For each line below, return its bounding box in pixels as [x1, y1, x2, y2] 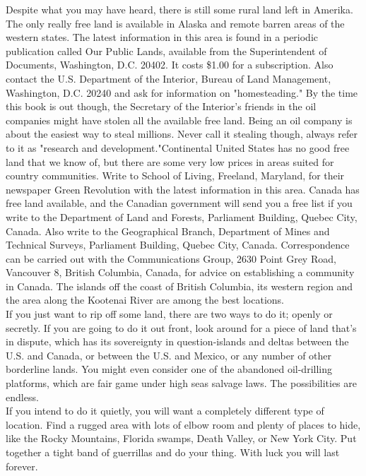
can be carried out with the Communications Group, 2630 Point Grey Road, [6, 251, 336, 266]
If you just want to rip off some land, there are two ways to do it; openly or [6, 307, 333, 321]
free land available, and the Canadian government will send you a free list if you [6, 196, 353, 210]
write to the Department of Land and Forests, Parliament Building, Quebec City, [6, 209, 358, 224]
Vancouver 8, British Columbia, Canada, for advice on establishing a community [6, 265, 355, 280]
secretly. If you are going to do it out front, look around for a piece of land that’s [6, 320, 357, 335]
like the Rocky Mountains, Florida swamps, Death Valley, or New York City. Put [6, 431, 357, 446]
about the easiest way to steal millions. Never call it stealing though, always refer [6, 126, 358, 141]
